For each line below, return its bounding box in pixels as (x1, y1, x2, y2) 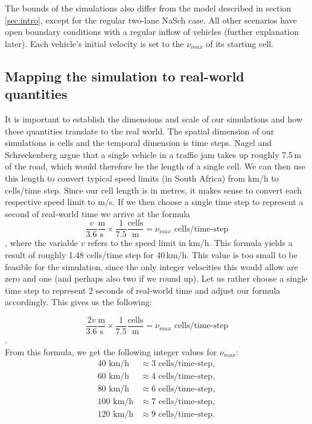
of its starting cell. (206, 37, 274, 49)
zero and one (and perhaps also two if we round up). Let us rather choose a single (5, 272, 308, 285)
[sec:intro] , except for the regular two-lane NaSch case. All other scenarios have (5, 13, 297, 26)
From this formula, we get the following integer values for (5, 345, 217, 358)
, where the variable (5, 236, 78, 249)
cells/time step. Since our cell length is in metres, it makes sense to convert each (5, 183, 302, 196)
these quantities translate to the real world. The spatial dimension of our (5, 124, 275, 137)
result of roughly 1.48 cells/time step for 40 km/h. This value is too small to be (5, 248, 298, 261)
